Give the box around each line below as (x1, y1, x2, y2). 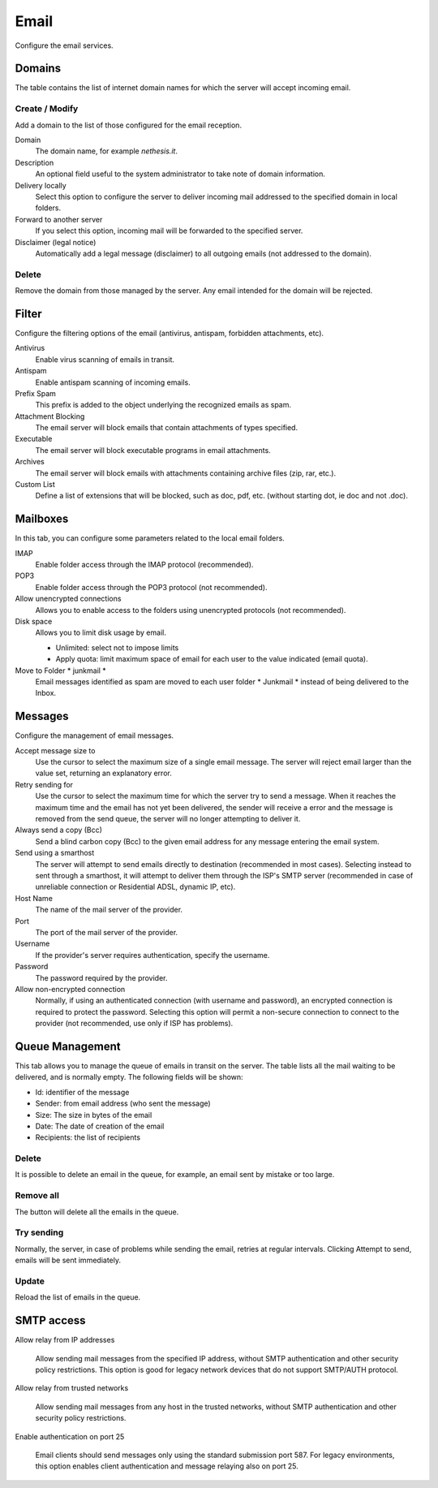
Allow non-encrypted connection (15, 984, 126, 994)
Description (15, 157, 54, 167)
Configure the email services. (15, 41, 114, 50)
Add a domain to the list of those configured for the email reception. (15, 120, 243, 130)
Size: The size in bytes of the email (35, 1110, 152, 1119)
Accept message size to (15, 745, 96, 755)
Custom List (15, 480, 56, 490)
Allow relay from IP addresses (15, 1335, 115, 1345)
